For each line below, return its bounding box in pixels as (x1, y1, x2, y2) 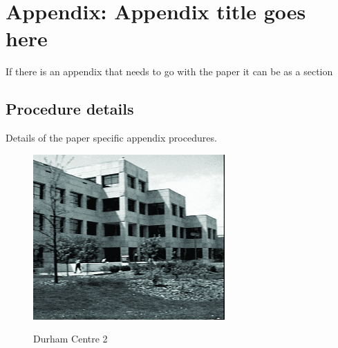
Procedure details (6, 98, 134, 119)
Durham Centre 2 (33, 331, 108, 346)
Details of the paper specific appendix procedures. (6, 130, 217, 145)
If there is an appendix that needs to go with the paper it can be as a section (6, 64, 333, 79)
